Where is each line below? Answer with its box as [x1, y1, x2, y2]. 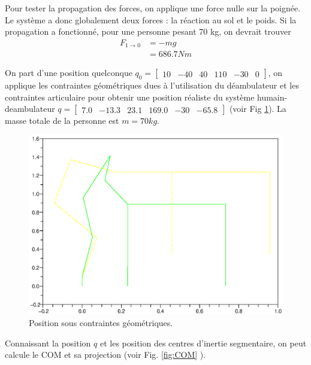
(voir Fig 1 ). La [229, 102, 286, 115]
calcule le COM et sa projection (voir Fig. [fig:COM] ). [5, 348, 206, 361]
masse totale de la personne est [5, 114, 119, 127]
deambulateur [5, 102, 55, 115]
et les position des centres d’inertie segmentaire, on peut [99, 336, 307, 349]
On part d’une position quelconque [5, 66, 132, 79]
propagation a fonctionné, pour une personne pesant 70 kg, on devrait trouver [5, 25, 291, 38]
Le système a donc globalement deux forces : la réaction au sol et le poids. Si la [5, 13, 297, 26]
